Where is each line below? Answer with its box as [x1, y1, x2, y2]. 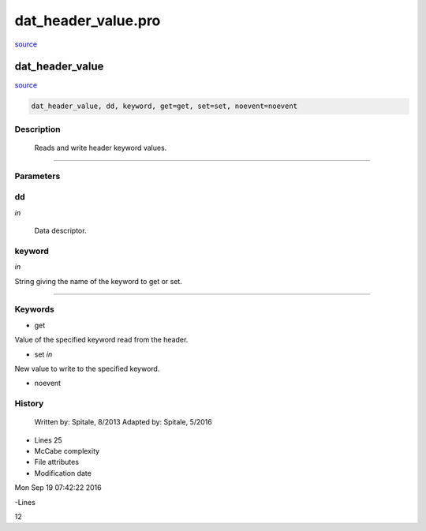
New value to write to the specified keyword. [14, 364, 160, 373]
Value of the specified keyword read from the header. [14, 335, 189, 345]
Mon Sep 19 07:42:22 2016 [14, 483, 102, 492]
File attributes [34, 458, 79, 467]
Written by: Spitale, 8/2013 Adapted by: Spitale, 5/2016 [34, 417, 212, 427]
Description [14, 123, 61, 134]
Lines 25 [34, 435, 62, 445]
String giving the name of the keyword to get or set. [14, 276, 183, 286]
